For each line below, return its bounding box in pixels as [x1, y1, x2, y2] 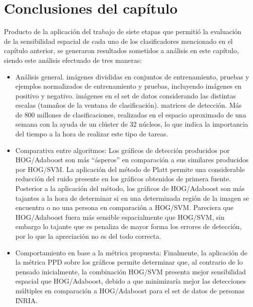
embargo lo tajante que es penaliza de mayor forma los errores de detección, [15, 221, 242, 231]
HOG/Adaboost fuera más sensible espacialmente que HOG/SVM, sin [15, 211, 225, 222]
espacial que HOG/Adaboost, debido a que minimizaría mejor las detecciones [15, 276, 246, 286]
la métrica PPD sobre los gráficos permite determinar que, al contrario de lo [15, 257, 243, 267]
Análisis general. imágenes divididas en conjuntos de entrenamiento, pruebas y [15, 71, 249, 81]
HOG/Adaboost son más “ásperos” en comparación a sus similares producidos [15, 154, 249, 165]
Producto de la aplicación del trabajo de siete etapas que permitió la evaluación [4, 26, 242, 37]
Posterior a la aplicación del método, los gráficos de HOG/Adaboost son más [15, 183, 245, 193]
